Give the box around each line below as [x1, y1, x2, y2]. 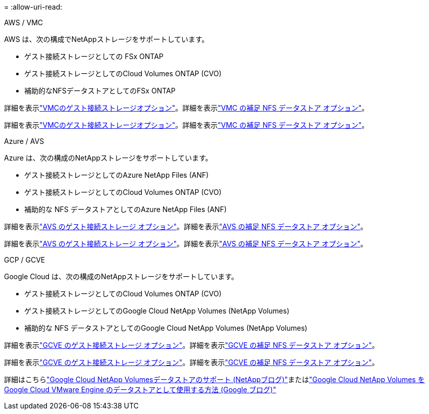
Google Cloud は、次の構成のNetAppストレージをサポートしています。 [4, 272, 239, 281]
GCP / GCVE [4, 255, 45, 264]
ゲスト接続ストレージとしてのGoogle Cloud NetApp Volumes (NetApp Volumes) [24, 306, 290, 315]
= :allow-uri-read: [4, 3, 63, 11]
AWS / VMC [4, 18, 43, 27]
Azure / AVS [4, 137, 44, 145]
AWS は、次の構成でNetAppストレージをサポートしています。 [4, 35, 209, 43]
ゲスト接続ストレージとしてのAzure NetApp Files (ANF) [24, 171, 209, 179]
